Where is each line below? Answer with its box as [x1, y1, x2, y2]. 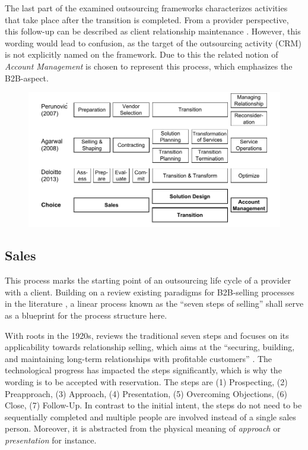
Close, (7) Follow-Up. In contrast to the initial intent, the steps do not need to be [5, 399, 302, 411]
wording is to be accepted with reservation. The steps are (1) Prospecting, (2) [5, 376, 288, 388]
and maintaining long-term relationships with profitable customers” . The [5, 352, 272, 364]
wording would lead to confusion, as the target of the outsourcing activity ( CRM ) [5, 36, 301, 49]
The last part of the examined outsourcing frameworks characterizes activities [5, 2, 288, 14]
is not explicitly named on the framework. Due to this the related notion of [5, 48, 278, 61]
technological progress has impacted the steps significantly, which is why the [5, 364, 282, 376]
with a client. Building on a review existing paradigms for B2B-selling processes [5, 285, 295, 298]
